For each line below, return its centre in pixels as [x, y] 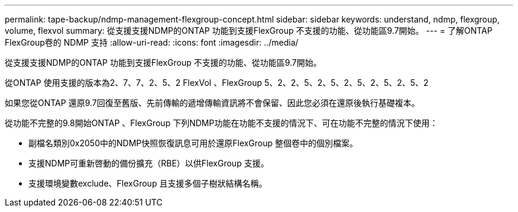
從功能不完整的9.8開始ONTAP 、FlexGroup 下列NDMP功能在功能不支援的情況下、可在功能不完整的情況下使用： [221, 123]
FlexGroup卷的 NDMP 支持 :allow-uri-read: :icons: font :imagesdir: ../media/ [152, 42]
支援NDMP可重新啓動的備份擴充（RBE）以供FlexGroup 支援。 [149, 163]
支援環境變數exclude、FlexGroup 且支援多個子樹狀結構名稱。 [148, 183]
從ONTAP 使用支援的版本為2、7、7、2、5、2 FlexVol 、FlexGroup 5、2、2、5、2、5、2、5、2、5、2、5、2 [217, 83]
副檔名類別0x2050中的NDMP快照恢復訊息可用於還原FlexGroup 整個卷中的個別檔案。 [193, 143]
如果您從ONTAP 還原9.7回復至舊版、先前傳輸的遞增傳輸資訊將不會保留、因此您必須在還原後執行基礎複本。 [212, 103]
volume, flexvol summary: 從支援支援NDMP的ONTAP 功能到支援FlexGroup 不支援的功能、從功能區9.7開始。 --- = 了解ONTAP [249, 30]
